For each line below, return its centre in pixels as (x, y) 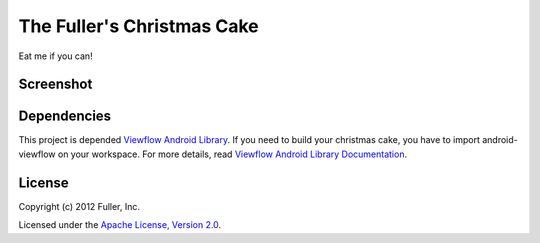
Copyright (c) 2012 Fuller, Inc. (79, 206)
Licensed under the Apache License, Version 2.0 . (120, 225)
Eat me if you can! (56, 56)
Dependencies (65, 116)
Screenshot (55, 84)
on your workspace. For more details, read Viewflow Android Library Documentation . (232, 154)
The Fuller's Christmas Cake (138, 26)
